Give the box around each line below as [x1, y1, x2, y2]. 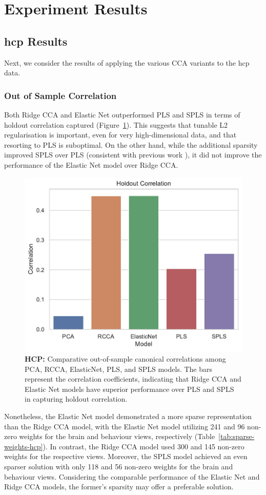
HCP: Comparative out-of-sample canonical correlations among [25, 353, 226, 364]
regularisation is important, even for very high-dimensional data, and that [4, 129, 237, 140]
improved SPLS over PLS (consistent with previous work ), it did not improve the [4, 149, 262, 160]
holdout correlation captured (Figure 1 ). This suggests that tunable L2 [4, 119, 228, 130]
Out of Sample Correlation [4, 89, 117, 102]
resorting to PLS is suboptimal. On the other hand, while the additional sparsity [4, 139, 258, 150]
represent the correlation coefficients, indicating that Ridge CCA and [25, 373, 241, 384]
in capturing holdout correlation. [25, 393, 128, 404]
